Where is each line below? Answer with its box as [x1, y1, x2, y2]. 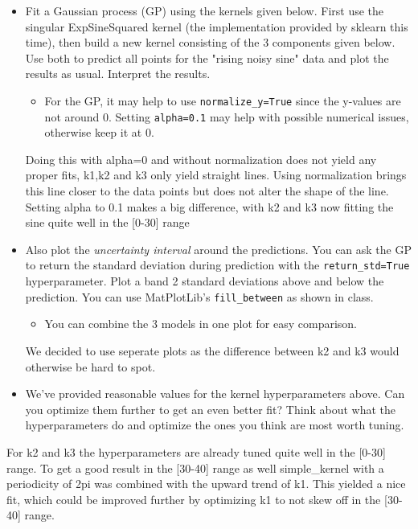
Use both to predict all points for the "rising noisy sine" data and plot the [25, 49, 389, 66]
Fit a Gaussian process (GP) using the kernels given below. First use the [25, 2, 384, 18]
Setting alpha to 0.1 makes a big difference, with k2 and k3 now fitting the [25, 198, 394, 215]
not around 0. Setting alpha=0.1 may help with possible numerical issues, [44, 108, 409, 125]
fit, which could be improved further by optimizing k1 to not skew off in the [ [6, 490, 387, 507]
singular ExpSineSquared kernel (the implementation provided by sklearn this [25, 18, 408, 35]
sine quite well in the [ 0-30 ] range [25, 214, 190, 231]
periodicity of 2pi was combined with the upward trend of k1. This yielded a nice [6, 475, 406, 492]
